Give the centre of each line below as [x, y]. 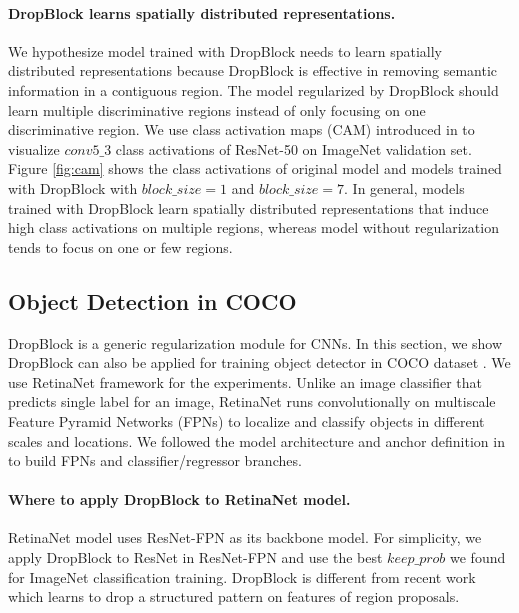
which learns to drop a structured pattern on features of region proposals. [234, 596]
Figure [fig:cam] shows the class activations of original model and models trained [255, 168]
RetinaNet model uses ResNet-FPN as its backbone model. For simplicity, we [245, 537]
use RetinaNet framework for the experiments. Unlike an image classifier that [245, 381]
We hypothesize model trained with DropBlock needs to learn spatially [225, 50]
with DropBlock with [73, 187]
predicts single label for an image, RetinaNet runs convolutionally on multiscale [252, 401]
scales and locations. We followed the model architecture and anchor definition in [256, 440]
